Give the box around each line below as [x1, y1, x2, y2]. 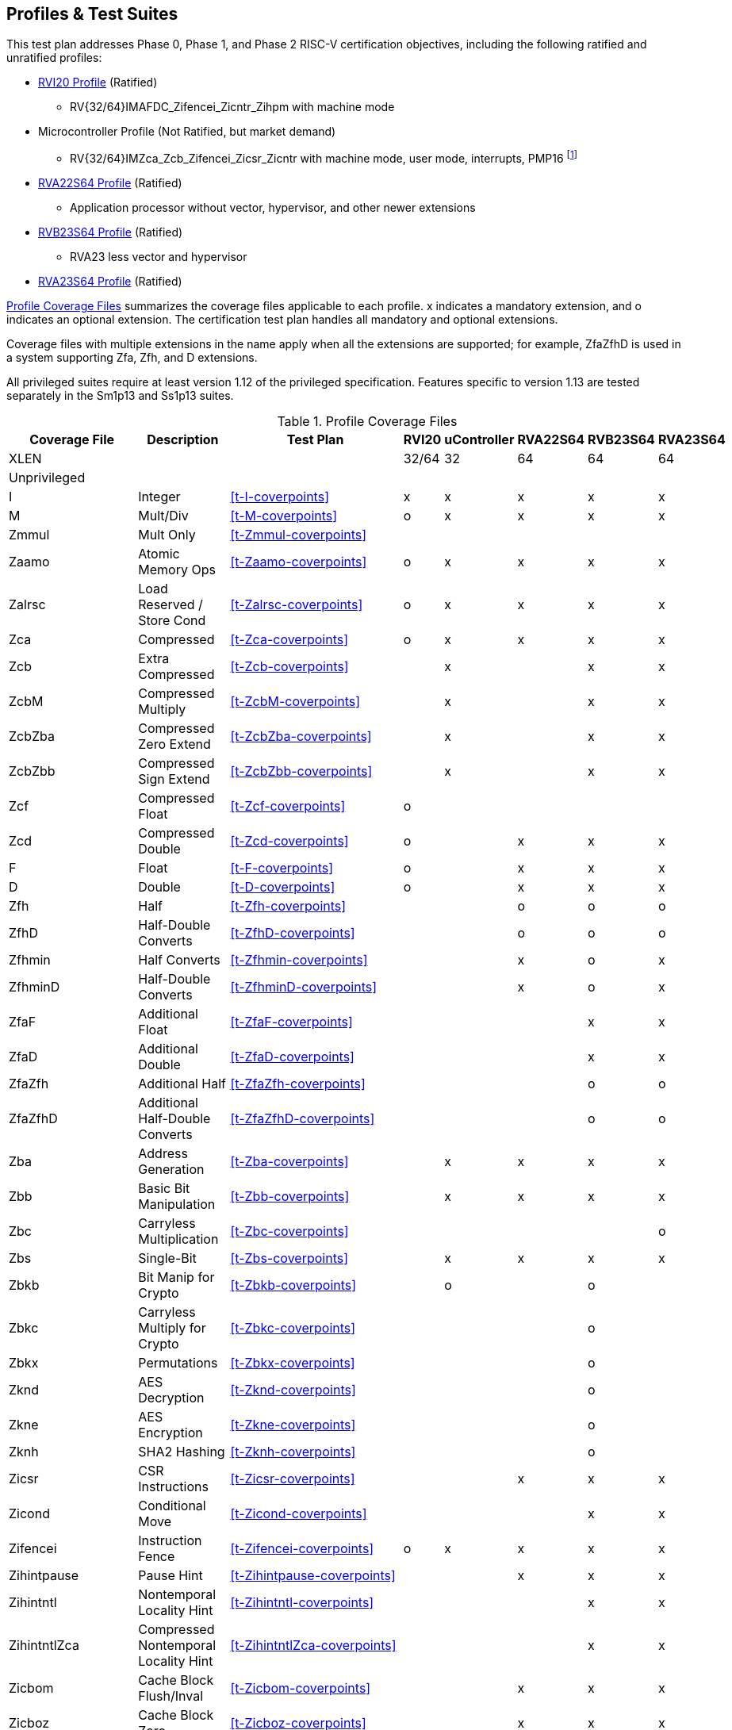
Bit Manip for [138, 1269, 215, 1286]
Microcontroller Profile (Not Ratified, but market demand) [38, 125, 336, 139]
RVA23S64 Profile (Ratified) [38, 274, 182, 289]
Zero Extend [138, 736, 211, 753]
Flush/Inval [138, 1688, 204, 1705]
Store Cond [138, 612, 206, 629]
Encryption [138, 1425, 203, 1441]
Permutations [138, 1355, 218, 1371]
